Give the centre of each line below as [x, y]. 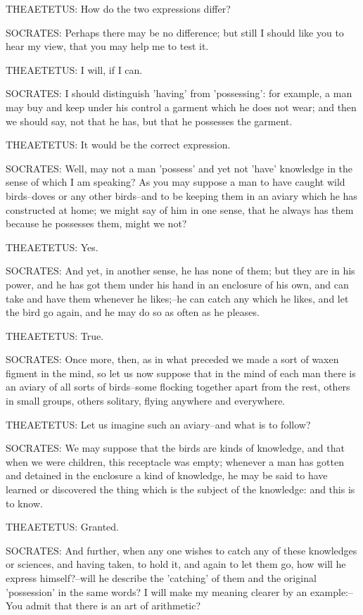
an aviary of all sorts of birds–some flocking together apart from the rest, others [178, 387]
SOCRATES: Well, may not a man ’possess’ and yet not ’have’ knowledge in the [179, 168]
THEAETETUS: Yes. [52, 247]
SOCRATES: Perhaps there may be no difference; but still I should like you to [175, 32]
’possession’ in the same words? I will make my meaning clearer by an [157, 591]
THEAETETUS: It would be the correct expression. [118, 145]
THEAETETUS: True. [55, 335]
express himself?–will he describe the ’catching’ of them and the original [161, 578]
